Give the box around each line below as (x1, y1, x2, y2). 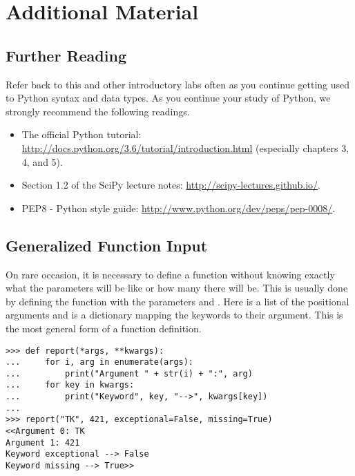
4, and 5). (21, 154, 63, 169)
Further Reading (6, 44, 126, 66)
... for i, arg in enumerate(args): (6, 357, 194, 368)
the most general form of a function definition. (6, 321, 202, 335)
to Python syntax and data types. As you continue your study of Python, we (6, 91, 331, 105)
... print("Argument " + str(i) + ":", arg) (6, 368, 253, 379)
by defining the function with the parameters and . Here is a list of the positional (6, 294, 349, 308)
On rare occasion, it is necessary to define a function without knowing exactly (6, 267, 335, 281)
